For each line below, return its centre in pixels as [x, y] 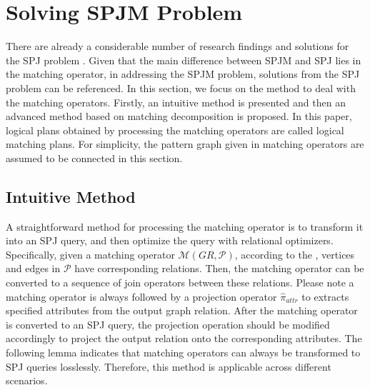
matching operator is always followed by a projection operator [141, 296]
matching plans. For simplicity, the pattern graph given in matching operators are [185, 144]
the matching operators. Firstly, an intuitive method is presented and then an [176, 102]
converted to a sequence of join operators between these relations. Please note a [180, 282]
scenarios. [27, 380]
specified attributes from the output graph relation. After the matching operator [182, 310]
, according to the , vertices [295, 254]
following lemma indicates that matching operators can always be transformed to [183, 352]
